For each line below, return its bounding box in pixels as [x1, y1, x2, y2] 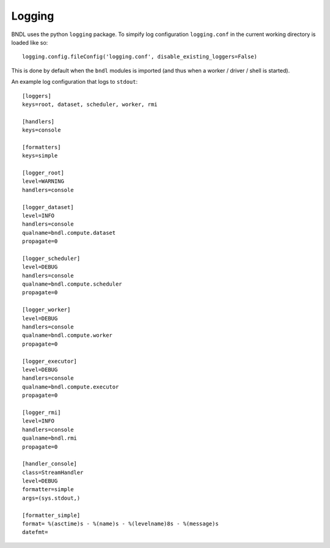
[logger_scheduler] [22, 254, 81, 262]
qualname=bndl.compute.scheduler [22, 281, 122, 287]
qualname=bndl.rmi [22, 435, 78, 442]
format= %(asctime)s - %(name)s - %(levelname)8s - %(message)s [22, 520, 219, 527]
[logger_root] [22, 169, 64, 177]
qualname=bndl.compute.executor [22, 383, 119, 390]
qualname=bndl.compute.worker [22, 332, 113, 339]
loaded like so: [11, 39, 48, 46]
